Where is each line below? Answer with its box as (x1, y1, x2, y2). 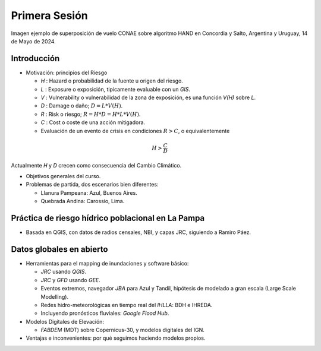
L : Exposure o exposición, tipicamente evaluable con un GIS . (40, 86, 190, 93)
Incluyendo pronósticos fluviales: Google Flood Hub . (40, 309, 169, 317)
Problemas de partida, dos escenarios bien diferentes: (26, 181, 159, 188)
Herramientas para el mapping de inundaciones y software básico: (26, 260, 189, 267)
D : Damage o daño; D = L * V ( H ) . (40, 102, 123, 109)
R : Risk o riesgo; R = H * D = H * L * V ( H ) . (40, 110, 141, 118)
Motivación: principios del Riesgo (26, 69, 108, 76)
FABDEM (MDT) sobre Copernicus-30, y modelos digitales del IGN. (40, 327, 204, 334)
